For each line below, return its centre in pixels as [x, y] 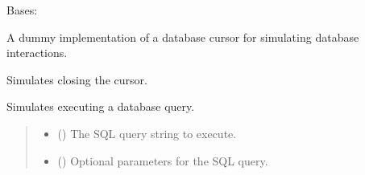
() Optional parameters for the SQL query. [163, 160]
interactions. [37, 53]
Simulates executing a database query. [101, 106]
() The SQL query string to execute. [147, 133]
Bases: [22, 10]
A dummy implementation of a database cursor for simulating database [183, 37]
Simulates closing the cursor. [77, 79]
